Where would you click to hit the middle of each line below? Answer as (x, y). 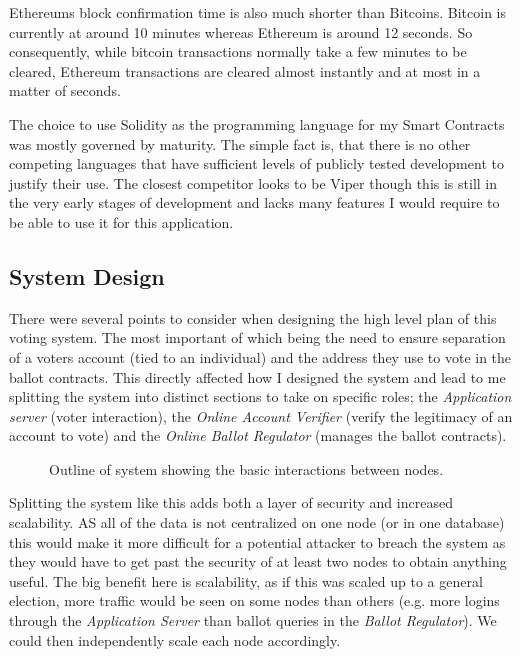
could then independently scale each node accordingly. (175, 639)
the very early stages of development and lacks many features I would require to (254, 202)
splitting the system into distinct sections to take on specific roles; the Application (260, 396)
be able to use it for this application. (121, 221)
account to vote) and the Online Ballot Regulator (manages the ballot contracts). (258, 435)
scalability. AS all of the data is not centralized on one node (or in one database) (257, 522)
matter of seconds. (65, 90)
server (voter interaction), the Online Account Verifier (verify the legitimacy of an (261, 415)
